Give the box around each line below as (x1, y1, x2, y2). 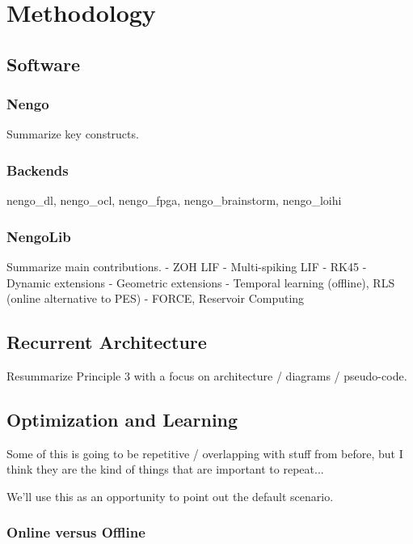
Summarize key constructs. (6, 125, 139, 142)
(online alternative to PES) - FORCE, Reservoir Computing (6, 290, 305, 307)
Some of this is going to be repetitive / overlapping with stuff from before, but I (6, 444, 403, 461)
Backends (6, 159, 69, 180)
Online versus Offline (6, 522, 145, 542)
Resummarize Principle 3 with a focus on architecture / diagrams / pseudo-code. (6, 367, 407, 384)
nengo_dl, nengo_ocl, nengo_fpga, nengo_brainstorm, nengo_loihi (6, 192, 342, 209)
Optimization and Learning (6, 406, 238, 431)
